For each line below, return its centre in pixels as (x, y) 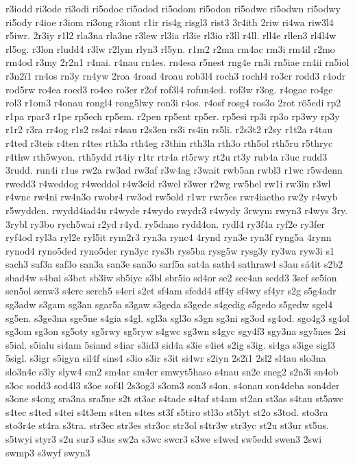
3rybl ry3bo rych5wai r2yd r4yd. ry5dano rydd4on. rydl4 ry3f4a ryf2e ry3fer (166, 223)
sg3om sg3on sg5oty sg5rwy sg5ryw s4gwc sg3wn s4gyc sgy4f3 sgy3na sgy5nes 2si (176, 331)
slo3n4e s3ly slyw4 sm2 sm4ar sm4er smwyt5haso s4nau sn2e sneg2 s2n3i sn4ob (172, 372)
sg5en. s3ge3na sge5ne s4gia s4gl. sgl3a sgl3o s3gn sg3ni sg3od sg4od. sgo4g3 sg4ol (177, 317)
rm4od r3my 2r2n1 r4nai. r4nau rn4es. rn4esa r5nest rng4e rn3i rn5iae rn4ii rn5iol (177, 62)
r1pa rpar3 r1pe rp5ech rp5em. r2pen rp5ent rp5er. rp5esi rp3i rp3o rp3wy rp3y (173, 116)
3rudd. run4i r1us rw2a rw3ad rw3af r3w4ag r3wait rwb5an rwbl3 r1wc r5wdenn (174, 170)
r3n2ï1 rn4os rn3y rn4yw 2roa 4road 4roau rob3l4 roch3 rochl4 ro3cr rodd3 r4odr (176, 75)
